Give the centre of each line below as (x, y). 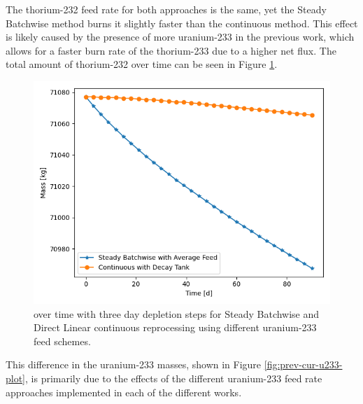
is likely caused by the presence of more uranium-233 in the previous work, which (180, 37)
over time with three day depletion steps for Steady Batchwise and (177, 313)
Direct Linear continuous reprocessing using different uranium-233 (175, 327)
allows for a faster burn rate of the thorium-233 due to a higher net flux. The (171, 50)
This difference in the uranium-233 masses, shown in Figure (134, 364)
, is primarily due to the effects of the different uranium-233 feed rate (174, 378)
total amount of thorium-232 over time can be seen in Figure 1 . (142, 64)
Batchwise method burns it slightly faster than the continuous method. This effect (182, 23)
